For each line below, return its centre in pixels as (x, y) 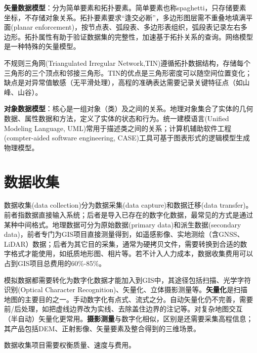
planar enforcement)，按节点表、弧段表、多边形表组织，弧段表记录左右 (127, 27)
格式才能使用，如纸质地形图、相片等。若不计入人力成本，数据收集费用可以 (132, 253)
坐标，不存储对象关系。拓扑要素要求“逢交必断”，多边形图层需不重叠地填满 (125, 17)
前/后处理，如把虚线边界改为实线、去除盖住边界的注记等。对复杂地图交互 (123, 309)
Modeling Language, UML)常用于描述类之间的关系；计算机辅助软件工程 (118, 128)
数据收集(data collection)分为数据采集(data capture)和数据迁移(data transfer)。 (128, 205)
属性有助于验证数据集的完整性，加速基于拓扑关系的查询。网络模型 (146, 36)
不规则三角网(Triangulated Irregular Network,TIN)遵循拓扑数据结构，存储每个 (127, 63)
